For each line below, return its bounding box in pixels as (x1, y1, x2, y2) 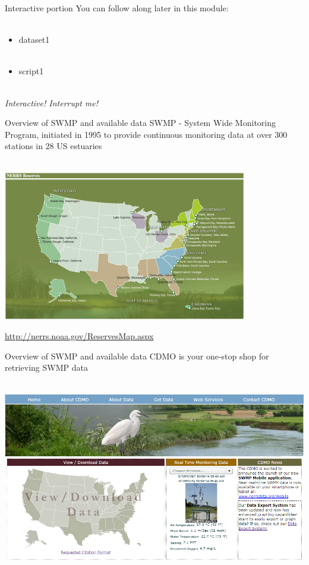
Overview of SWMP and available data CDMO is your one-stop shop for (5, 349, 269, 362)
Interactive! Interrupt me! (5, 96, 98, 109)
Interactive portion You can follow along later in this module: (5, 2, 229, 14)
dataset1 (18, 33, 50, 46)
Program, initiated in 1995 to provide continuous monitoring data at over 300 (5, 128, 288, 140)
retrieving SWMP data (5, 361, 88, 374)
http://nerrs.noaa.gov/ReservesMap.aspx (5, 330, 154, 342)
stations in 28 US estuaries (5, 140, 102, 152)
